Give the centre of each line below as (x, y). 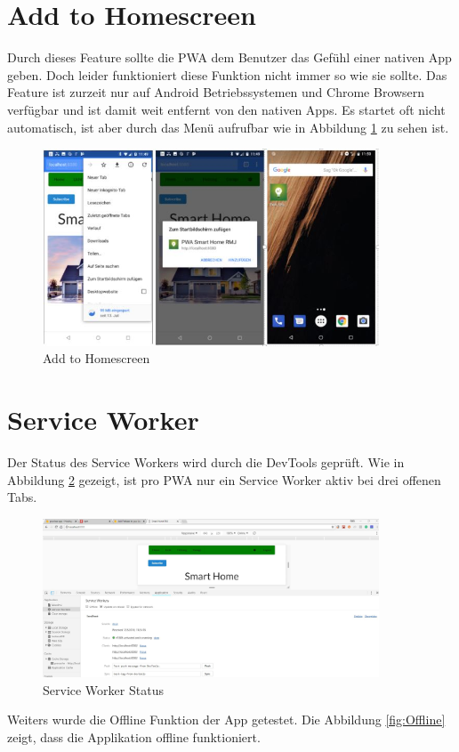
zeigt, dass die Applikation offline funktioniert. (134, 736)
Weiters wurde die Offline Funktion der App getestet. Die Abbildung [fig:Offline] (226, 720)
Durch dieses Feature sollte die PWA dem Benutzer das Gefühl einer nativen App (229, 57)
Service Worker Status (103, 689)
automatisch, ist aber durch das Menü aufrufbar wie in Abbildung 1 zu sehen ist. (228, 127)
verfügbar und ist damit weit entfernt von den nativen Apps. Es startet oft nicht (226, 109)
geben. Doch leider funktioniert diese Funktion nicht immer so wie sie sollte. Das (227, 74)
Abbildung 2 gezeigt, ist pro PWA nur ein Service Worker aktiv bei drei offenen (224, 479)
